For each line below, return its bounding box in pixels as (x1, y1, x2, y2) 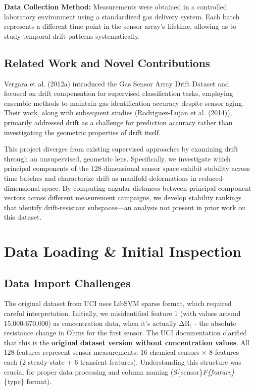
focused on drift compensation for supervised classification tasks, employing (4, 88, 233, 98)
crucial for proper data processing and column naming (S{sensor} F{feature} (4, 366, 235, 377)
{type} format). (4, 376, 51, 387)
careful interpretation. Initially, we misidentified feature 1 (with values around (4, 308, 241, 318)
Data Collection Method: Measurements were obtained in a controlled (4, 1, 227, 11)
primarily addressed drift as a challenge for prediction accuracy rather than (4, 117, 233, 127)
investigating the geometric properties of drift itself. (4, 127, 161, 137)
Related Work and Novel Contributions (4, 55, 210, 70)
